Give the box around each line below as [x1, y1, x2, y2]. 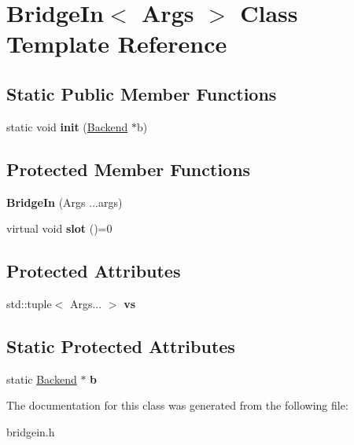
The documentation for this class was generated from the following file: [6, 397, 348, 414]
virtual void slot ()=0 [6, 220, 112, 237]
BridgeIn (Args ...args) [6, 193, 123, 210]
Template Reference [6, 28, 227, 60]
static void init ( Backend [6, 118, 128, 134]
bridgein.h [6, 423, 55, 439]
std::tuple [6, 295, 52, 311]
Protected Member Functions [6, 156, 251, 181]
